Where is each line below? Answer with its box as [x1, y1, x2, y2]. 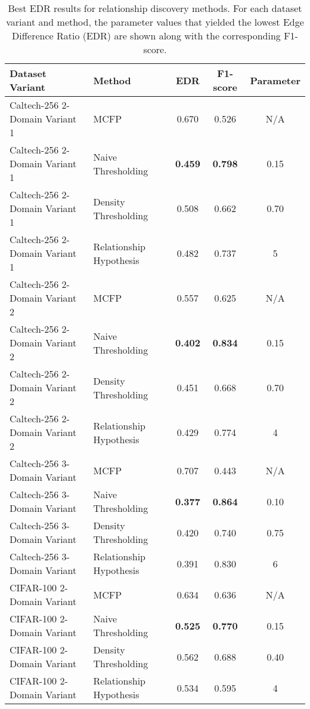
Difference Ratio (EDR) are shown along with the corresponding [12, 29, 281, 42]
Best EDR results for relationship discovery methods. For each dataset [8, 1, 302, 15]
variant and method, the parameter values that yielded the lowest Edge [6, 15, 304, 29]
